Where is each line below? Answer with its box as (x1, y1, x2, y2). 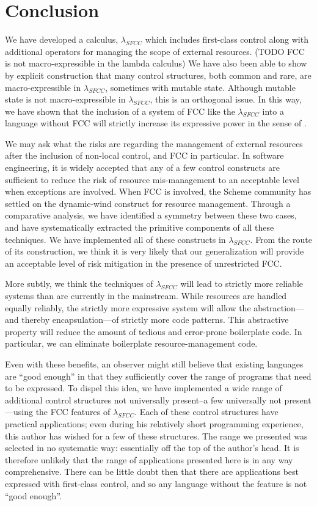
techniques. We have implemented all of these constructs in (5, 233, 226, 245)
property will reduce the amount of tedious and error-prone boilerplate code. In (5, 325, 302, 338)
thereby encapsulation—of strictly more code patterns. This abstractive (21, 313, 289, 326)
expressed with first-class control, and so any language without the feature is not (5, 477, 307, 490)
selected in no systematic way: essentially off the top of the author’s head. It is (5, 441, 299, 454)
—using (5, 405, 33, 418)
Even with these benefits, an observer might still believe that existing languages (5, 357, 304, 370)
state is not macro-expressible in (5, 93, 126, 106)
